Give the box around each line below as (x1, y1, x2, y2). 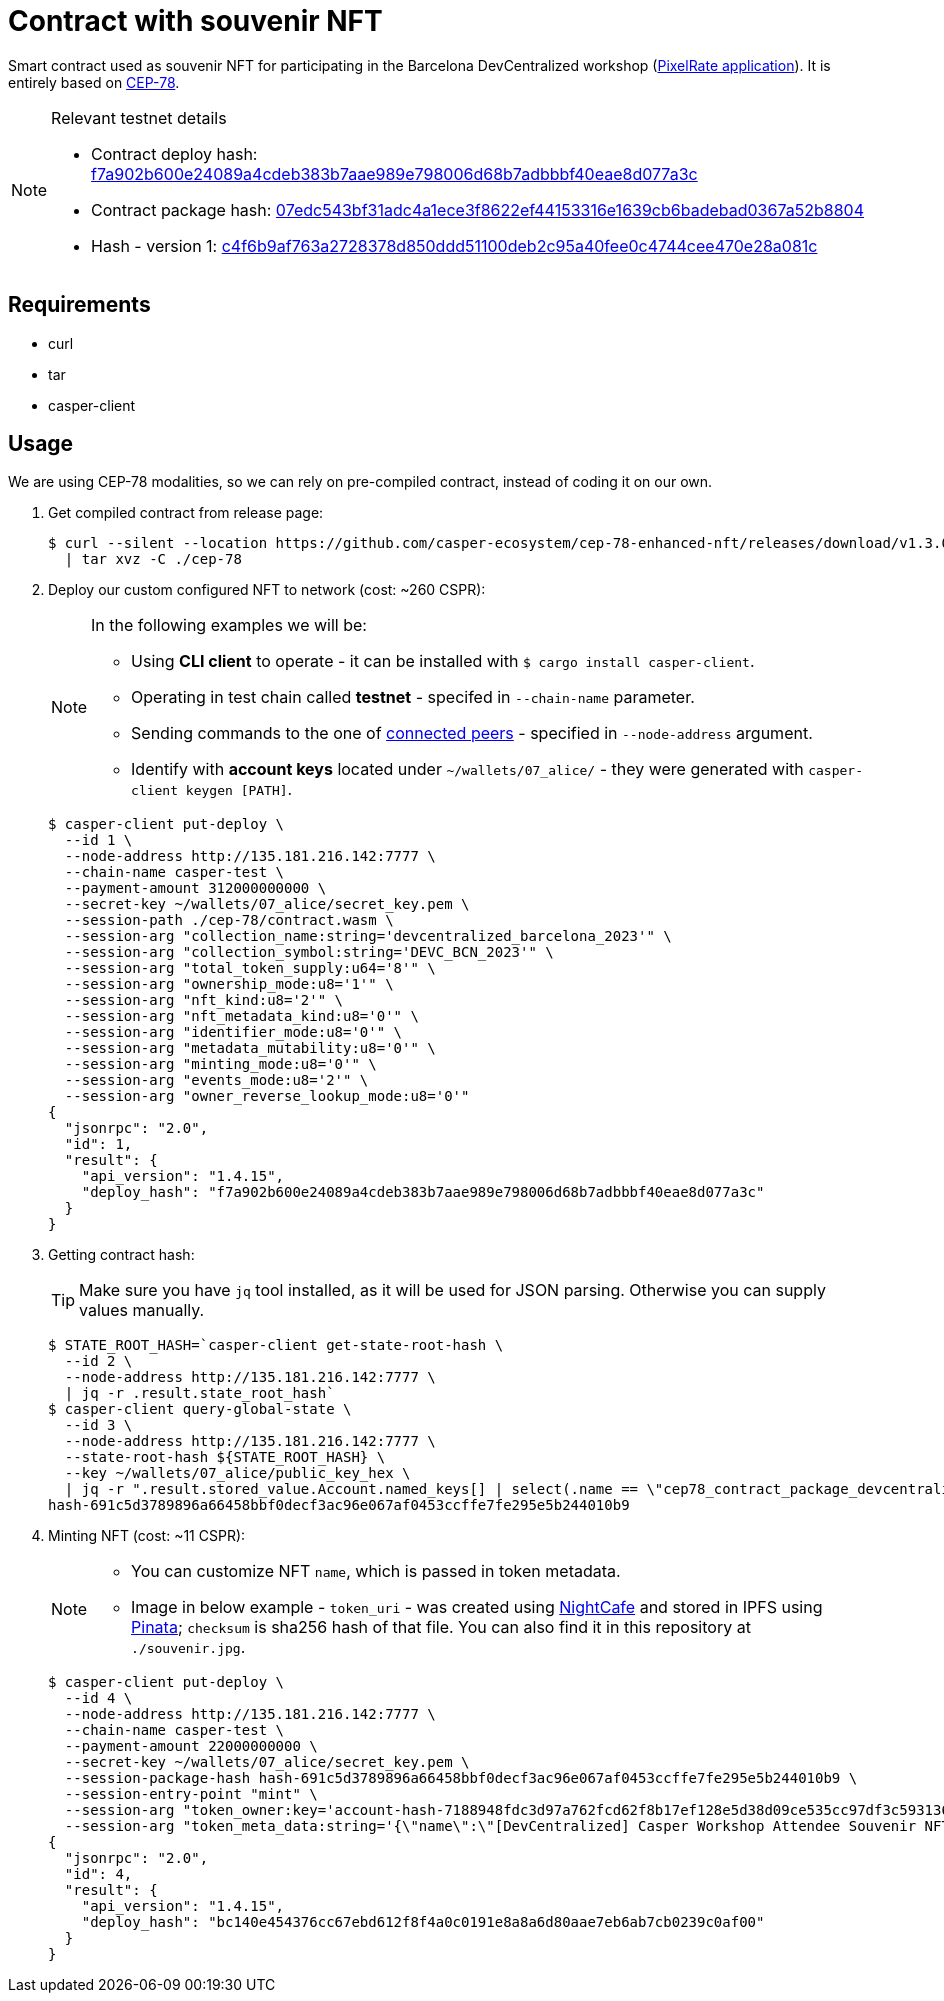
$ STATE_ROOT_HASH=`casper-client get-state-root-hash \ (48, 1337, 504, 1354)
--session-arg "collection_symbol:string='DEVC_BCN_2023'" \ (64, 944, 554, 961)
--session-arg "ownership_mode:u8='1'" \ (64, 976, 394, 993)
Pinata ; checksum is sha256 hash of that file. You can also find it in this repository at (131, 1617, 751, 1638)
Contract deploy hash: (91, 143, 258, 164)
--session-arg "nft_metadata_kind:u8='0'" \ (64, 1008, 419, 1025)
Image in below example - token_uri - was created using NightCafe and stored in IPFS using (131, 1597, 823, 1618)
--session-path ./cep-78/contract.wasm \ (64, 912, 394, 929)
